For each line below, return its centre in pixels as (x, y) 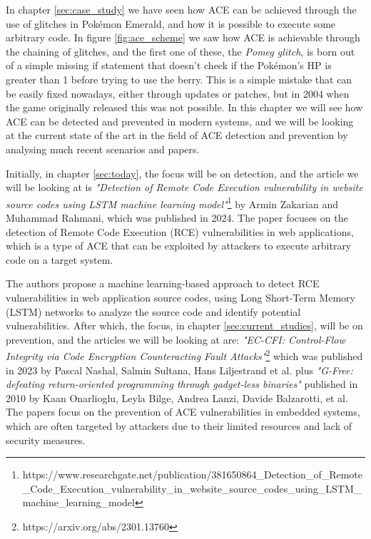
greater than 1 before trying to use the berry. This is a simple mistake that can (179, 79)
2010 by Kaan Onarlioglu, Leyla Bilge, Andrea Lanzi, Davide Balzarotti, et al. (177, 397)
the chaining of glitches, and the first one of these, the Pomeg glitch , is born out (181, 51)
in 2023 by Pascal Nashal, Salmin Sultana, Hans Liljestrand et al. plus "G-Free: (179, 370)
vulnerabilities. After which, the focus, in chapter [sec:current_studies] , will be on (184, 325)
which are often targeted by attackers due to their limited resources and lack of (179, 425)
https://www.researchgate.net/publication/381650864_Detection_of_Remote (193, 474)
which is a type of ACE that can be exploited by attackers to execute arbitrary (179, 246)
